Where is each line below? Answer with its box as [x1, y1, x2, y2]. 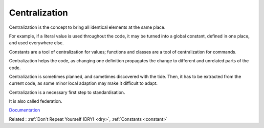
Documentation [9, 107, 40, 113]
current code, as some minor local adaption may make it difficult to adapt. [9, 80, 158, 86]
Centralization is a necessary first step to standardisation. [9, 89, 125, 95]
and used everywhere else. [9, 40, 64, 46]
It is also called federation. [9, 98, 63, 104]
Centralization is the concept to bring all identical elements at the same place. [9, 24, 166, 30]
